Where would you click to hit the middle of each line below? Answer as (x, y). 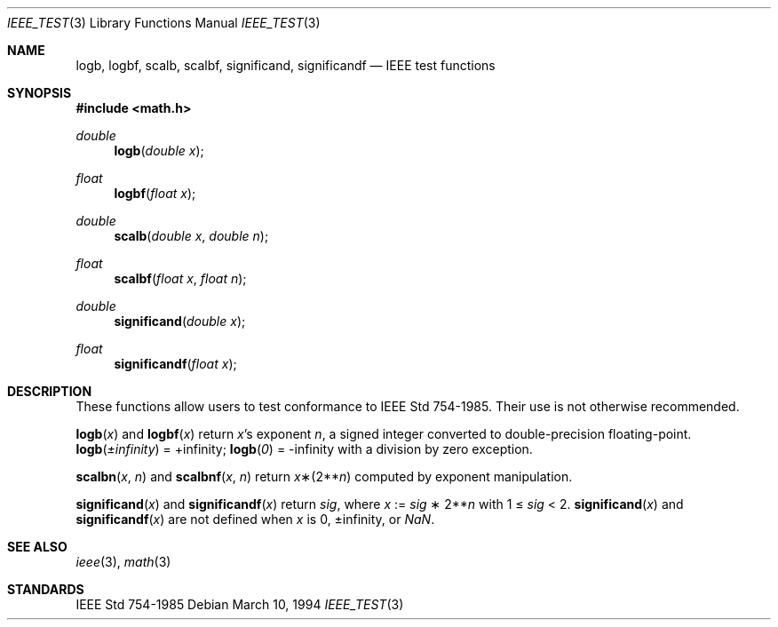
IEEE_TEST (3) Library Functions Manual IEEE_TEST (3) (164, 23)
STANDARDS (46, 589)
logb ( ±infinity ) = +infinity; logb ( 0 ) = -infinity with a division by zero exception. (304, 449)
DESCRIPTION (50, 391)
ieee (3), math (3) (123, 562)
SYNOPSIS (40, 93)
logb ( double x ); (159, 151)
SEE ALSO (37, 547)
